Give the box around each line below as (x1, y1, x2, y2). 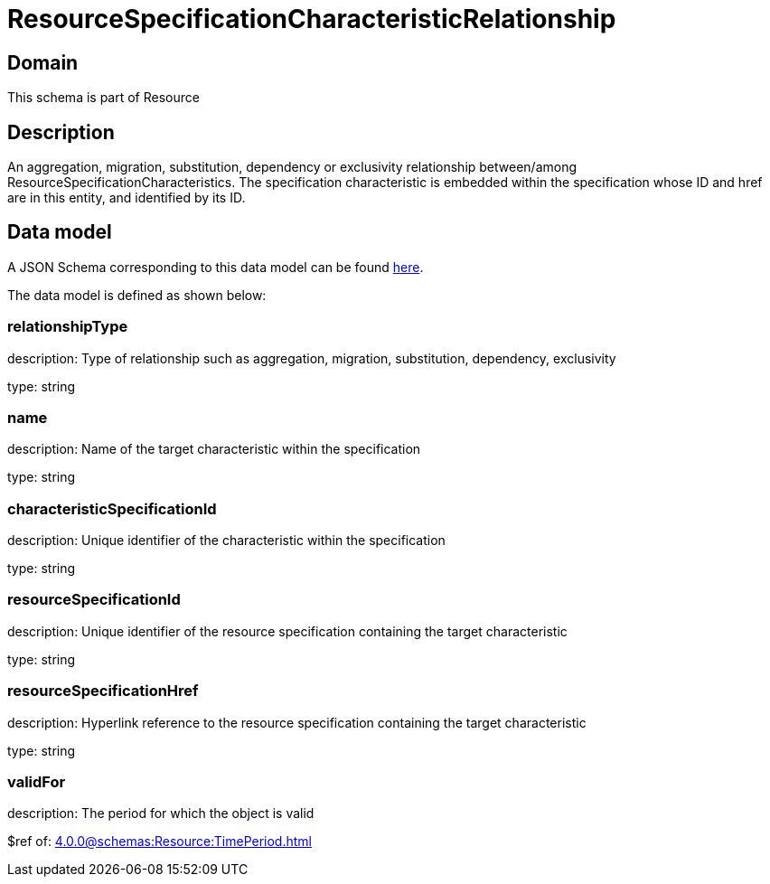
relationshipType (7, 317, 128, 336)
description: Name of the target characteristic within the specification (7, 441, 421, 457)
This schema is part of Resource (7, 89, 200, 106)
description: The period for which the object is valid (7, 805, 315, 822)
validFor (7, 772, 66, 791)
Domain (7, 51, 79, 74)
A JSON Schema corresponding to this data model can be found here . (7, 259, 424, 275)
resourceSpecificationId (7, 590, 181, 609)
